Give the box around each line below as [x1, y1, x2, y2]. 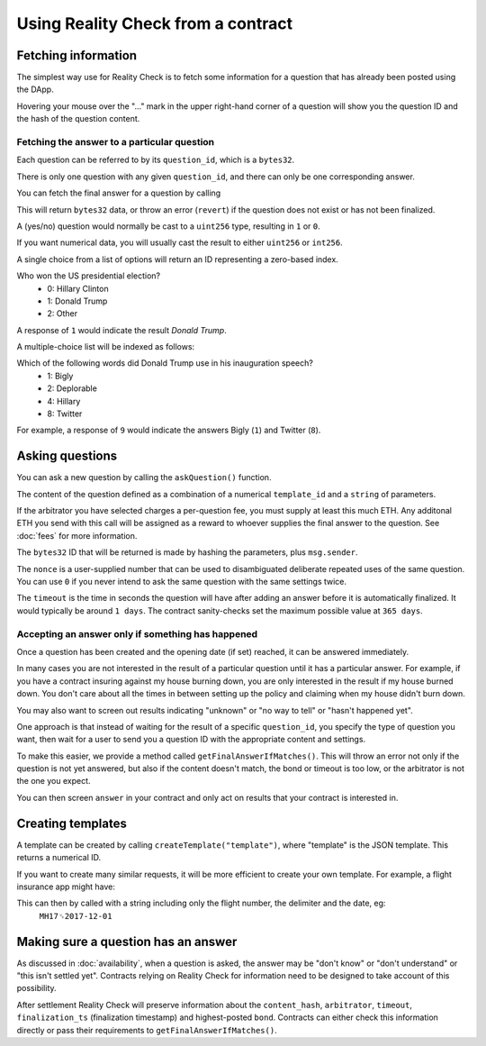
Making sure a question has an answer [16, 933, 238, 950]
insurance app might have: [16, 881, 116, 892]
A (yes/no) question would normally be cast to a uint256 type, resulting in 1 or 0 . [16, 221, 320, 232]
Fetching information [16, 48, 138, 63]
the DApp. [16, 84, 54, 95]
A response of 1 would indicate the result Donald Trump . [16, 324, 227, 335]
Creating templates [16, 815, 128, 831]
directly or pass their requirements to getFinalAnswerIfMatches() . [16, 1024, 278, 1035]
